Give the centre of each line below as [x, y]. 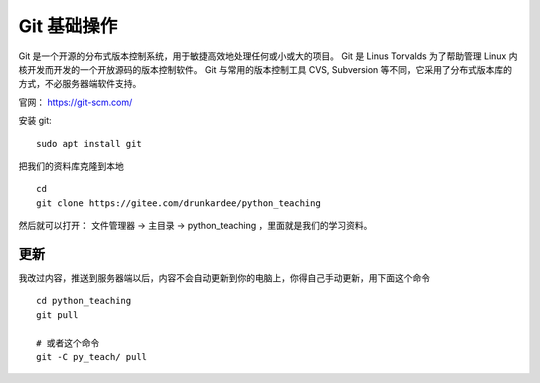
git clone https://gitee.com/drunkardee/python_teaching [179, 203]
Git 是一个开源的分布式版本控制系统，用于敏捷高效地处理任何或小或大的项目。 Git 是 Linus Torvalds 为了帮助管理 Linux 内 [268, 56]
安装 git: [35, 121]
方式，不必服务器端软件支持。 [80, 84]
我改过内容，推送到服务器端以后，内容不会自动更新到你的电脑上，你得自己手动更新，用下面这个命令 [224, 277]
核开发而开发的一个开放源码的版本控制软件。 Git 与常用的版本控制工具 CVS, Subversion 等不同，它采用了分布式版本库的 [265, 69]
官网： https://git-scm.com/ [75, 102]
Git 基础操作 [68, 26]
